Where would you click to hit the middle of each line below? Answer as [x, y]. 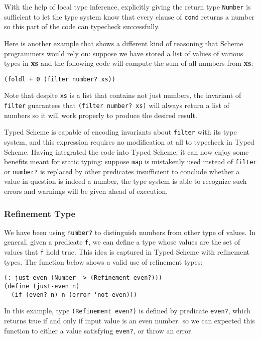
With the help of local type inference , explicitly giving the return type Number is [127, 7]
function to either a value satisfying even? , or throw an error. [99, 330]
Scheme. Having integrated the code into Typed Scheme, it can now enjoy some [126, 151]
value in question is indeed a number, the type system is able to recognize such [125, 181]
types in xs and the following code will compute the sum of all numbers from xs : [129, 63]
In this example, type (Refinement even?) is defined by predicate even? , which [127, 311]
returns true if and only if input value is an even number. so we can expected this [129, 320]
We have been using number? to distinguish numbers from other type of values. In [130, 232]
